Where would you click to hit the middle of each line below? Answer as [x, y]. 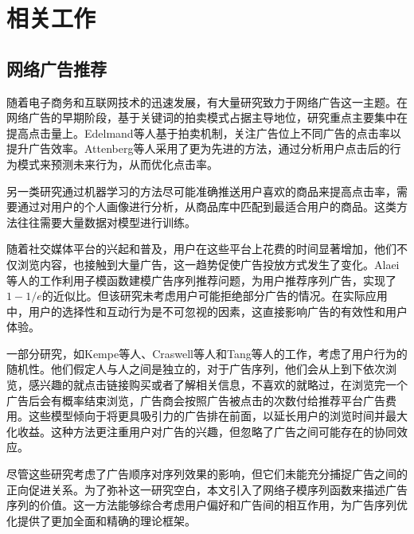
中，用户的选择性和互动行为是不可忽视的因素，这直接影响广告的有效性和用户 [207, 311]
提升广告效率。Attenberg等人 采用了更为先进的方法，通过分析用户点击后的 [198, 148]
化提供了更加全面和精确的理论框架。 [101, 520]
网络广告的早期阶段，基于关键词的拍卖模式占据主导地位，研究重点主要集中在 [207, 117]
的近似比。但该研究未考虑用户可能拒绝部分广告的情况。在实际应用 [215, 296]
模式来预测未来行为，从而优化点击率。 [117, 164]
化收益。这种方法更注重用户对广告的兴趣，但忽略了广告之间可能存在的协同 [201, 431]
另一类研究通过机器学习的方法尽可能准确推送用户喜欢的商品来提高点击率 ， [201, 191]
